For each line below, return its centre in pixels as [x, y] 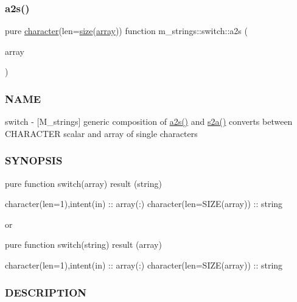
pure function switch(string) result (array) [83, 244]
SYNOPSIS [34, 160]
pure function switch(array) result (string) [83, 183]
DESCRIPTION [46, 292]
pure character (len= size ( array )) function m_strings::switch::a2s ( [126, 31]
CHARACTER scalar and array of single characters [101, 133]
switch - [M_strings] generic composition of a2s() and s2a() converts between [149, 121]
